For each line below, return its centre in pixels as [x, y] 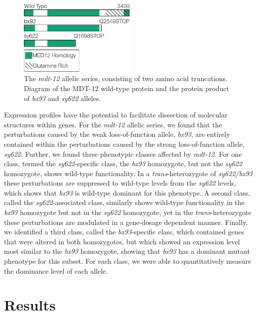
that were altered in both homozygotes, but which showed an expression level [122, 241]
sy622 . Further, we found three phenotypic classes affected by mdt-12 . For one [123, 154]
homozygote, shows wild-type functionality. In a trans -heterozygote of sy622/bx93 [128, 173]
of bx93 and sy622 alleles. [63, 98]
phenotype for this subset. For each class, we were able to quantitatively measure [128, 261]
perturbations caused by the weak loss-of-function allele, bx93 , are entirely [117, 134]
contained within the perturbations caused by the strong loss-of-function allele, [124, 144]
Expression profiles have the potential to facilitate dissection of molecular [116, 115]
